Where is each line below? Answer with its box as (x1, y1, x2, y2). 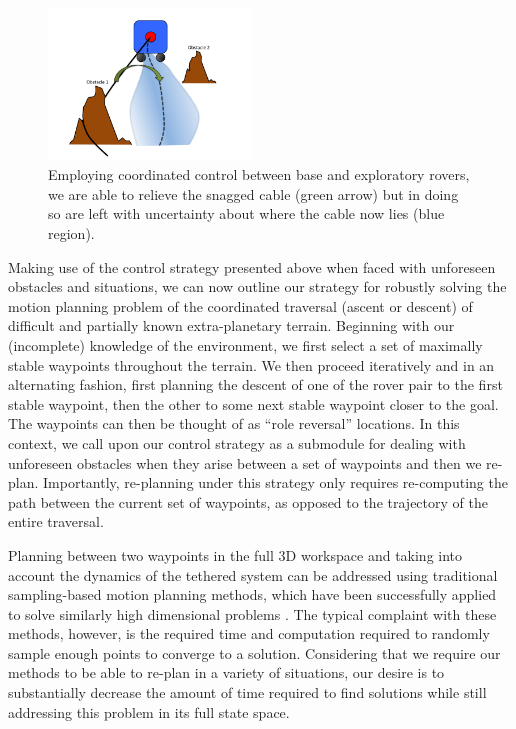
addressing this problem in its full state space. (8, 701, 290, 722)
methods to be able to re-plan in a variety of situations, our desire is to (8, 662, 445, 683)
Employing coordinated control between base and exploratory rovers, (48, 164, 470, 185)
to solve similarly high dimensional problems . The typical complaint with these (8, 603, 497, 624)
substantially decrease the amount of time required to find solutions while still (8, 682, 487, 703)
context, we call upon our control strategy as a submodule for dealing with (8, 432, 466, 453)
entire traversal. (8, 511, 104, 532)
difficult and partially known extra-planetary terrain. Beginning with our (8, 315, 455, 336)
